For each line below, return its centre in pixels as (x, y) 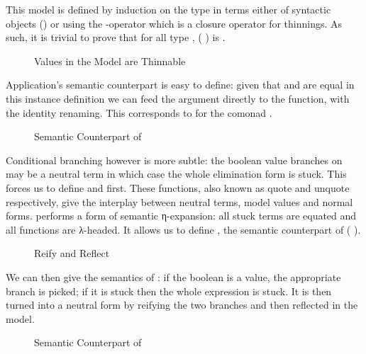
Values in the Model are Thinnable (110, 61)
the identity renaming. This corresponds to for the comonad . (139, 112)
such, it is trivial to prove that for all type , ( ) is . (116, 37)
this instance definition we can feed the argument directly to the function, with (178, 98)
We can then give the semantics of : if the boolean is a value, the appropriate (173, 276)
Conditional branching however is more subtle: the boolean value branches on (174, 160)
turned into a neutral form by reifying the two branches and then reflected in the (182, 305)
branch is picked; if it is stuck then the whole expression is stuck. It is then (169, 291)
